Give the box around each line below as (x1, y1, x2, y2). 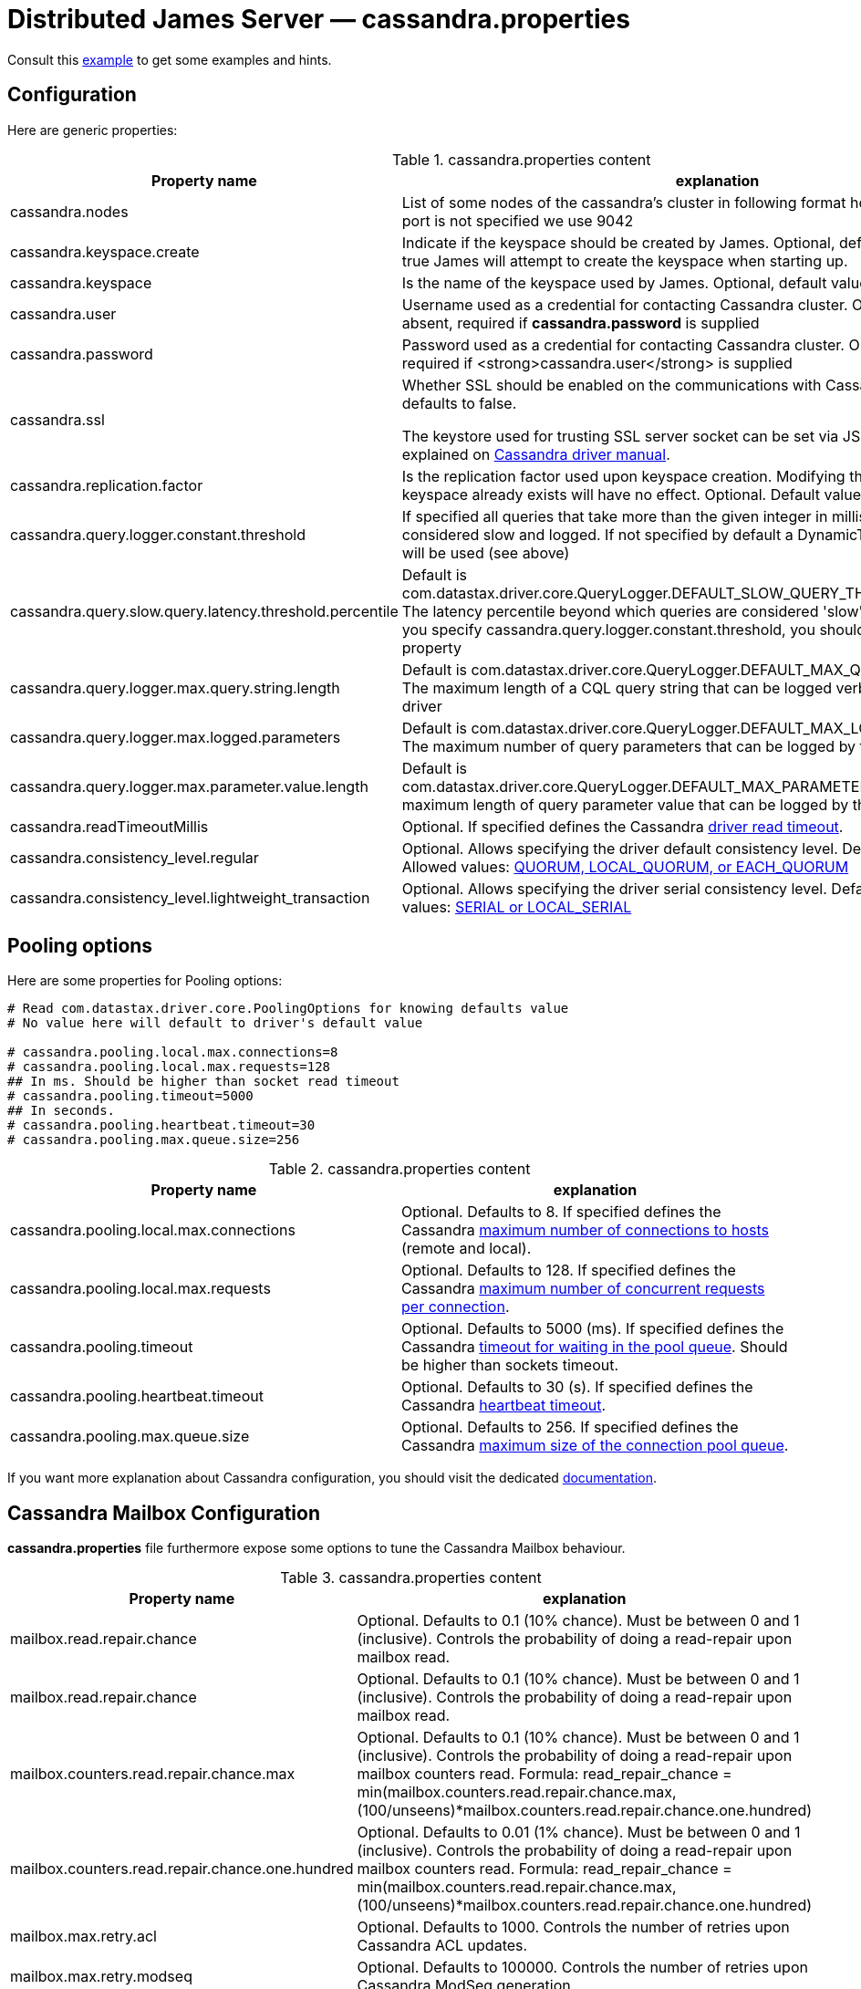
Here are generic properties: (7, 121, 178, 138)
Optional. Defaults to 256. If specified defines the (401, 1418, 739, 1437)
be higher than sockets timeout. (401, 1356, 619, 1375)
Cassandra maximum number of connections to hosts (401, 1221, 769, 1240)
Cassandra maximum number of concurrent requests (401, 1279, 765, 1298)
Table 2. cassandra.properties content (268, 1160, 531, 1179)
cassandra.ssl (10, 410, 105, 429)
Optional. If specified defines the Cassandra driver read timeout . (401, 817, 844, 836)
